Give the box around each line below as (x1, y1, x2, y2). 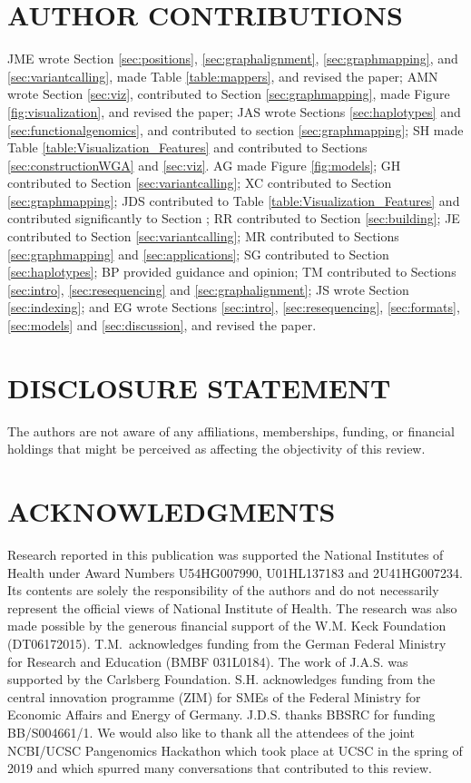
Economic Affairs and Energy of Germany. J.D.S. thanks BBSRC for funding (7, 705, 436, 724)
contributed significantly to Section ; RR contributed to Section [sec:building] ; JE (7, 209, 460, 228)
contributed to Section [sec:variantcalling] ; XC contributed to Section (7, 173, 392, 192)
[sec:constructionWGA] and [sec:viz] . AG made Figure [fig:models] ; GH (7, 155, 401, 174)
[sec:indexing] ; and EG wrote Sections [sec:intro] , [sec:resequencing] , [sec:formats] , (7, 298, 460, 317)
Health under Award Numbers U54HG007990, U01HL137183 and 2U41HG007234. (7, 563, 463, 582)
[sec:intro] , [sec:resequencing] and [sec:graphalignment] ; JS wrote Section (7, 279, 409, 299)
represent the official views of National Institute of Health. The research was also (7, 598, 457, 617)
